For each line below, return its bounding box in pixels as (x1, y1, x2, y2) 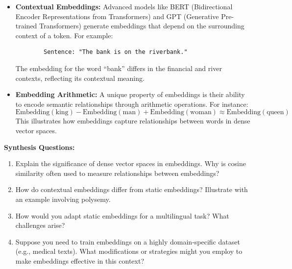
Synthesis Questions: (4, 142, 75, 152)
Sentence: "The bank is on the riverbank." (44, 49, 188, 56)
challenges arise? (15, 220, 65, 230)
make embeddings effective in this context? (15, 255, 145, 266)
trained (15, 21, 37, 31)
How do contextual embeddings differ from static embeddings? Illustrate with (15, 184, 248, 195)
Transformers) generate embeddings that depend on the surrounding (39, 21, 244, 31)
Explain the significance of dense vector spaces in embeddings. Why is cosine (15, 158, 246, 169)
